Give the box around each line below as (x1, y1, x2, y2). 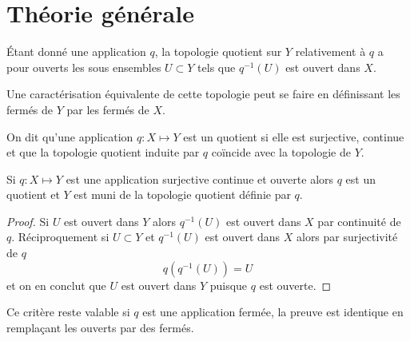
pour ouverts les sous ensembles (6, 58, 161, 75)
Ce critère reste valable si (6, 303, 130, 320)
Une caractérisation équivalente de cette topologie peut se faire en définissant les (6, 85, 400, 102)
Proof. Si (6, 212, 50, 229)
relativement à (295, 43, 366, 60)
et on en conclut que (6, 276, 106, 293)
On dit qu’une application (6, 128, 133, 145)
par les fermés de (66, 101, 149, 117)
